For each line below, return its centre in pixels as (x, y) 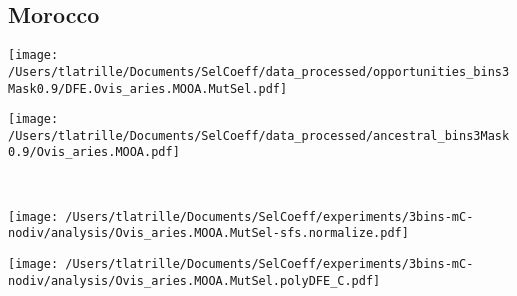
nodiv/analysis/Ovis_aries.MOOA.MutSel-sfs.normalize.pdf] (208, 233)
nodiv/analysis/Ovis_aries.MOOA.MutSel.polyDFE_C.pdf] (194, 280)
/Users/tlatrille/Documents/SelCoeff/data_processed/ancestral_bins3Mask (259, 135)
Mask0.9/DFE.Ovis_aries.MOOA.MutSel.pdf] (148, 88)
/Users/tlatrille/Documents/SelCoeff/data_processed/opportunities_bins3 (259, 71)
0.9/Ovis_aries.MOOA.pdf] (94, 152)
